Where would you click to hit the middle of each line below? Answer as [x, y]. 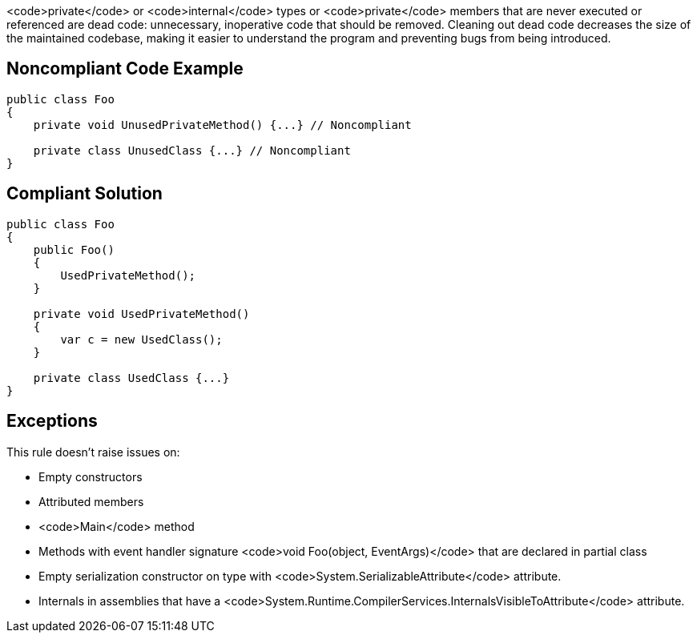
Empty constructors [91, 476]
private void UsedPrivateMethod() [141, 313]
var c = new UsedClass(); [141, 339]
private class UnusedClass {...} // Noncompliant [192, 150]
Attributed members [91, 501]
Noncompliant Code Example [125, 69]
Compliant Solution [85, 194]
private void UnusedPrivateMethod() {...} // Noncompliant [222, 125]
